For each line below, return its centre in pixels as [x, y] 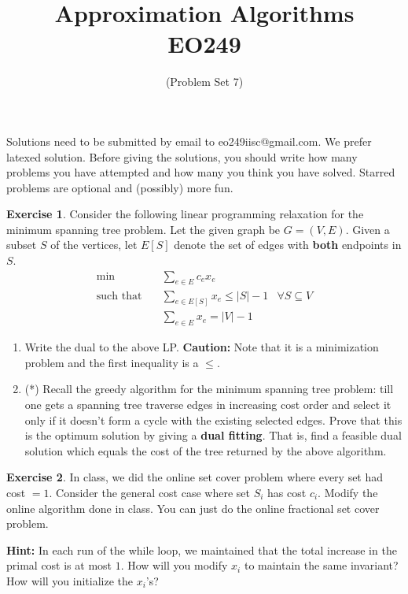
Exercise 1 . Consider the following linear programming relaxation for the [185, 214]
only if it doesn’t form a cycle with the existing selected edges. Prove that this [213, 420]
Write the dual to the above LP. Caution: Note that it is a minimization [202, 347]
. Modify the [348, 492]
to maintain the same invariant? [321, 565]
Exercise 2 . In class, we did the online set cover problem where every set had [195, 477]
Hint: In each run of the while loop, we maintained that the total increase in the [202, 549]
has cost [287, 492]
